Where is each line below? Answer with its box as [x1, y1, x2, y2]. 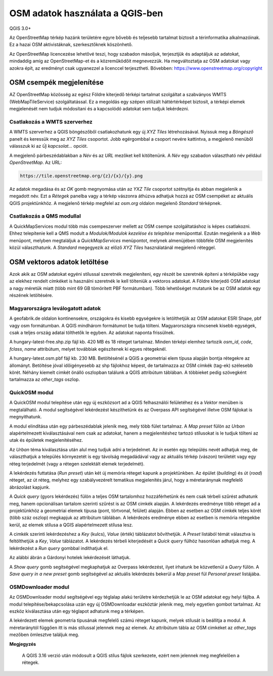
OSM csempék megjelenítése [9, 78, 104, 87]
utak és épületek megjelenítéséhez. [9, 437, 83, 443]
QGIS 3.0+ [9, 25, 31, 31]
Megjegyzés [9, 641, 36, 647]
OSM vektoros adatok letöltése [9, 258, 109, 266]
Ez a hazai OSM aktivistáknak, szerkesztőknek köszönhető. [9, 41, 133, 48]
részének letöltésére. [9, 292, 53, 299]
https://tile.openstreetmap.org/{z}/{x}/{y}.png [20, 173, 143, 179]
